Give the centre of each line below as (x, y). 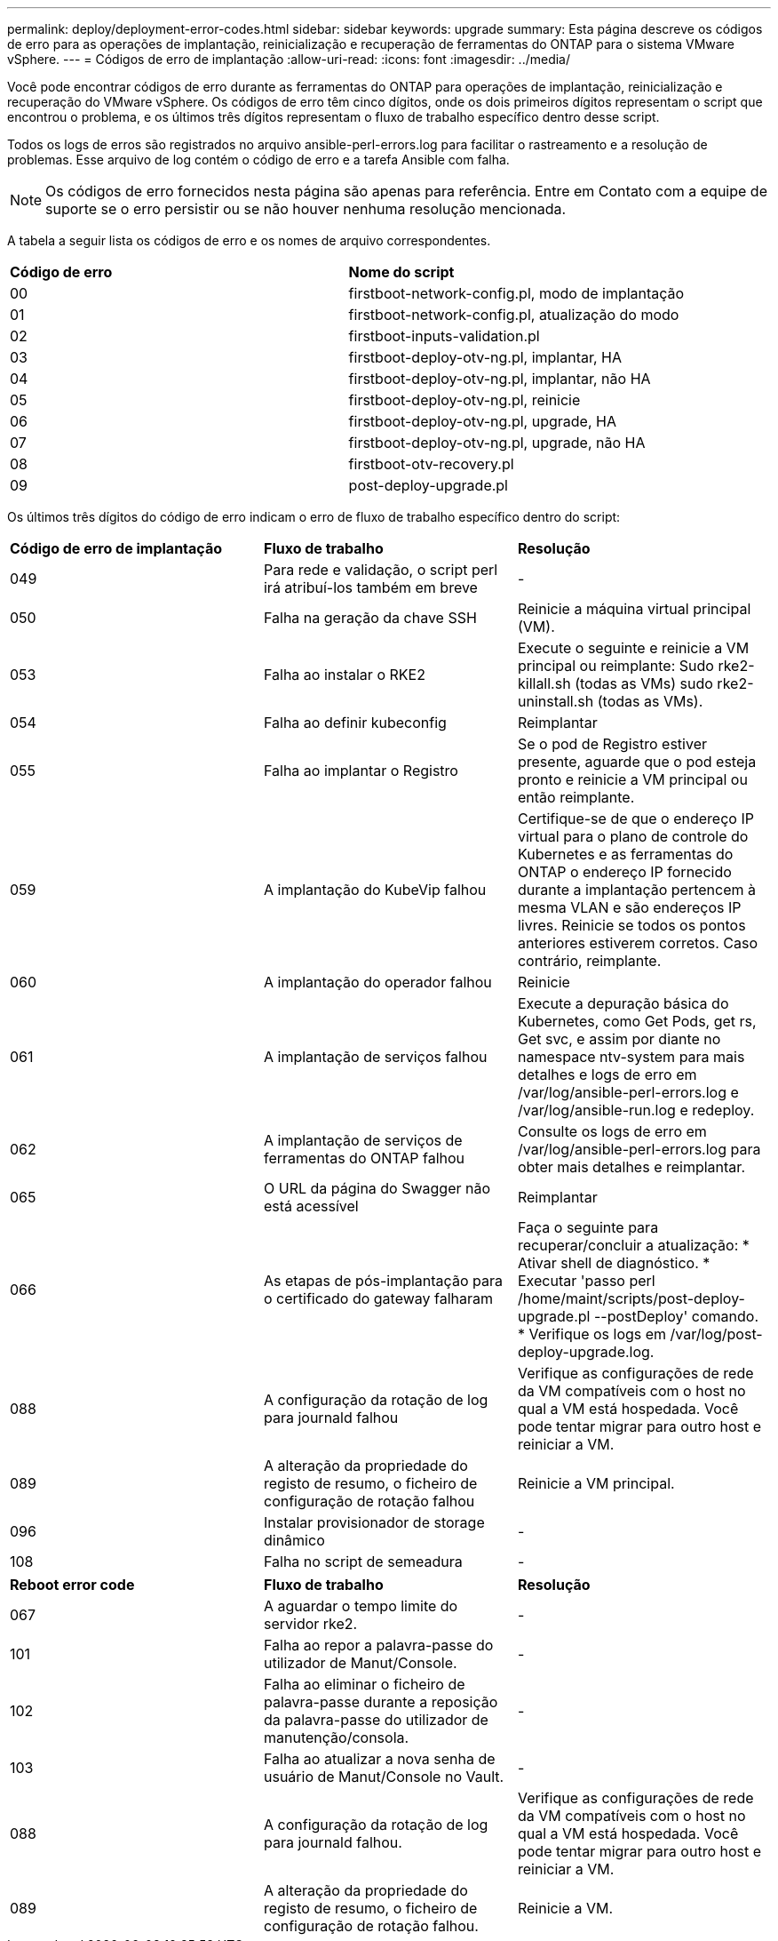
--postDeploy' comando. (676, 1316)
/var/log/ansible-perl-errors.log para (639, 1149)
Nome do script (401, 272)
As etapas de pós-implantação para (383, 1281)
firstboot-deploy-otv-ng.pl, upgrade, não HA (497, 443)
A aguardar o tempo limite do (361, 1606)
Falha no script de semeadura (363, 1562)
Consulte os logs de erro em (612, 1131)
